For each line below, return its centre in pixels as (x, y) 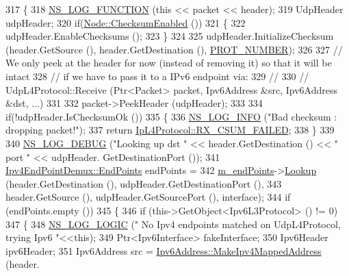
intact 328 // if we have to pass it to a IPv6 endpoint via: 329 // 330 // (157, 76)
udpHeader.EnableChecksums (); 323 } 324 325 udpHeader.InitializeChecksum (170, 36)
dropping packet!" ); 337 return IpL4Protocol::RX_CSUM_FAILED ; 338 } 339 (170, 130)
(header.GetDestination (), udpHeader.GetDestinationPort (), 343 (144, 183)
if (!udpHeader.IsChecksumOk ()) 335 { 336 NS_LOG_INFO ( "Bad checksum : (171, 116)
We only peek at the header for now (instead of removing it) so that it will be (169, 63)
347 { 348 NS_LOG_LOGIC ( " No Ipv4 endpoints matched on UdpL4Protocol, (173, 224)
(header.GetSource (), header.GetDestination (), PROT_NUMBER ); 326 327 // (174, 49)
